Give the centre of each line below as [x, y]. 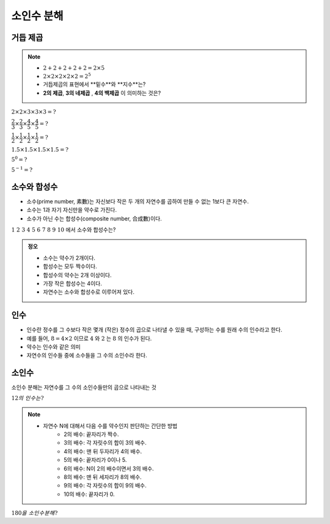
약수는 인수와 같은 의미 [53, 347]
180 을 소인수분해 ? [35, 513]
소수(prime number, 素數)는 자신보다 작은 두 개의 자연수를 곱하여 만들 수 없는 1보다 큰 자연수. [138, 201]
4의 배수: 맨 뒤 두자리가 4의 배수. [103, 451]
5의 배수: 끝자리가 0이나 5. [95, 460]
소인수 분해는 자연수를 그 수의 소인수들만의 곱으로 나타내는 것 [84, 387]
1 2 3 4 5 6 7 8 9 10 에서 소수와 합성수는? [64, 230]
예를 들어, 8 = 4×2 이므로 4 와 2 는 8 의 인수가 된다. [89, 338]
